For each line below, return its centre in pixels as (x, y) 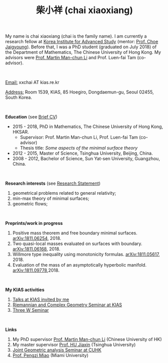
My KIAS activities (25, 290)
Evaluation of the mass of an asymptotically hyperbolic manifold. (79, 265)
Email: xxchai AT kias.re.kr (32, 82)
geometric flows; (30, 204)
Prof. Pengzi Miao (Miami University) (51, 355)
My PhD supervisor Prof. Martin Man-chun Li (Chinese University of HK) (87, 339)
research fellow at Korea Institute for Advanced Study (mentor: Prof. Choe (82, 42)
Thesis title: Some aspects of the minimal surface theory (79, 148)
